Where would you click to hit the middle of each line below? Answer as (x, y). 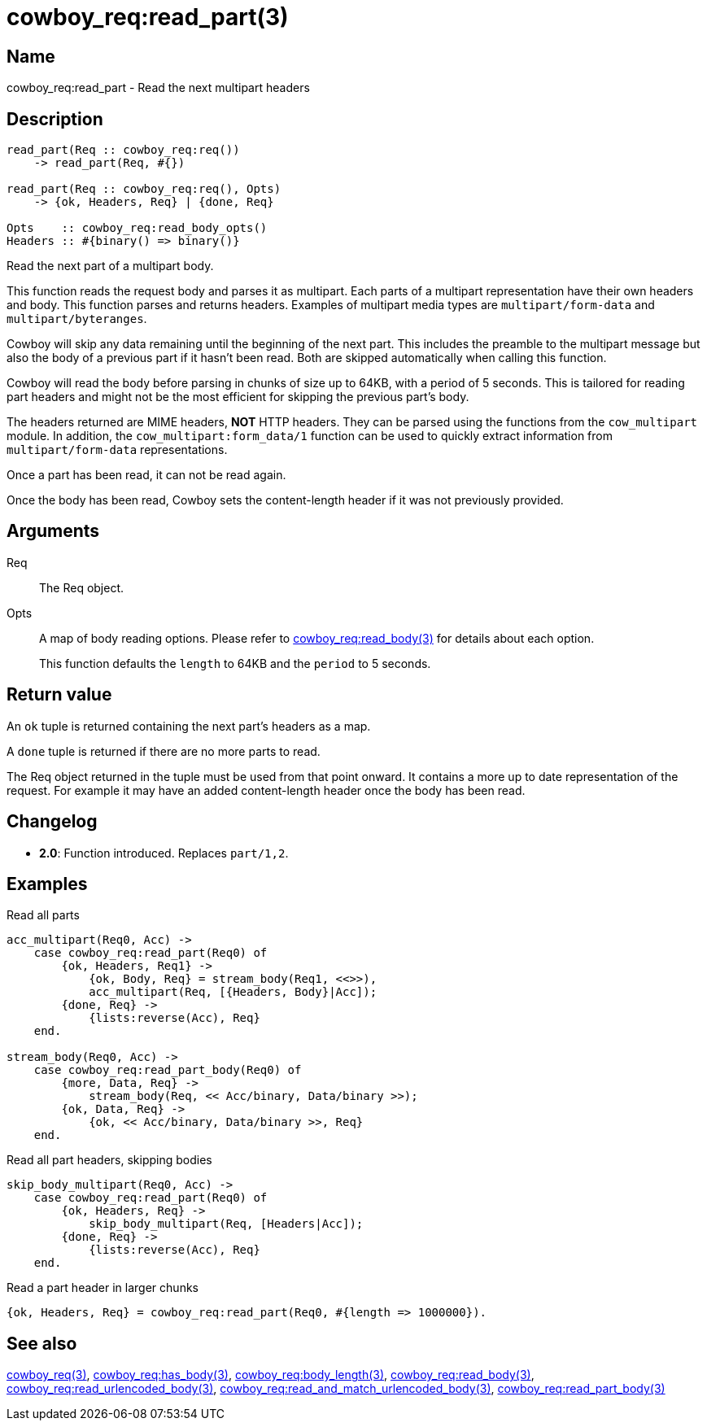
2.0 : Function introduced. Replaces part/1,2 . (164, 853)
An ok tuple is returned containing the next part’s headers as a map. (189, 726)
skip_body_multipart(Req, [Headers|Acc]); (226, 1224)
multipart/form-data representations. (117, 450)
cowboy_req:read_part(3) (148, 17)
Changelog (52, 822)
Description (55, 119)
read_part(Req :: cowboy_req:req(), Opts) (144, 189)
